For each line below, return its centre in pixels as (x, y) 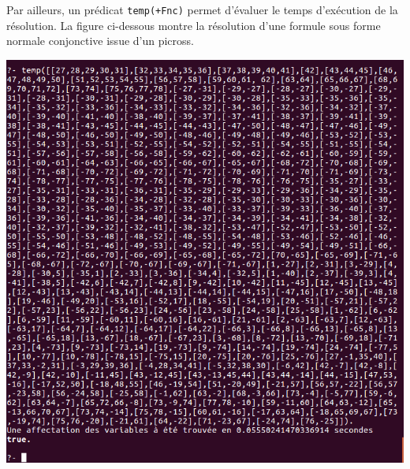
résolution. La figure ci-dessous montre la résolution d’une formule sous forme (194, 25)
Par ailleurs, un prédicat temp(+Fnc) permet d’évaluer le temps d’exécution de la (202, 9)
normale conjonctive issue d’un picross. (100, 41)
